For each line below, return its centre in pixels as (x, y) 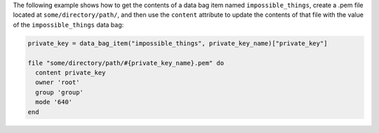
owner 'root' (58, 83)
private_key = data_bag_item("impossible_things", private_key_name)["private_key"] (178, 43)
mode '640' (54, 102)
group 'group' (60, 92)
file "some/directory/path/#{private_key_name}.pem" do (126, 63)
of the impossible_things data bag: (68, 24)
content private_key (71, 72)
